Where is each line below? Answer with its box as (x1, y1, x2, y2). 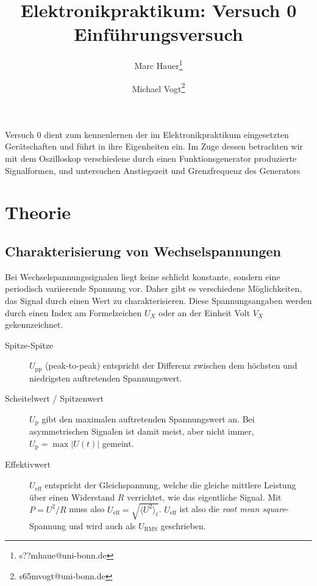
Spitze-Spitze (5, 338, 54, 351)
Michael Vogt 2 (132, 80, 185, 95)
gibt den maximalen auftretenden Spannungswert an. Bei (41, 412, 255, 425)
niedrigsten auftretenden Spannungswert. (29, 371, 182, 384)
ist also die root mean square (179, 502, 286, 515)
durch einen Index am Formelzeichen (5, 306, 142, 319)
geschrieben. (160, 519, 206, 532)
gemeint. (102, 437, 134, 450)
